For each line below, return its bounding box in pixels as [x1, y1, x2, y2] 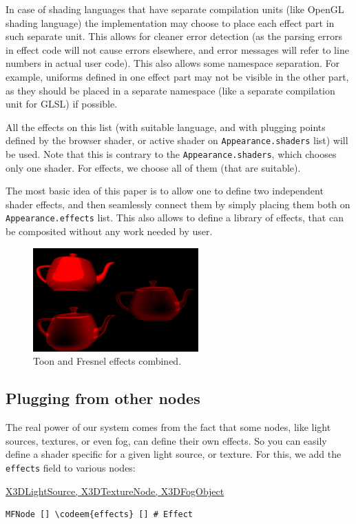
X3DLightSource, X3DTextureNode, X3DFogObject [6, 483, 224, 498]
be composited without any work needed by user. [6, 224, 213, 239]
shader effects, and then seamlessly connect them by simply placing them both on [6, 196, 350, 211]
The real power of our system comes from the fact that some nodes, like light [6, 420, 331, 434]
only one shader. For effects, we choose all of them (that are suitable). [6, 160, 301, 174]
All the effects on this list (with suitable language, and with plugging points [6, 119, 326, 134]
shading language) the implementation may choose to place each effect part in [6, 15, 335, 30]
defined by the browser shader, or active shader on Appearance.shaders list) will [6, 133, 348, 148]
